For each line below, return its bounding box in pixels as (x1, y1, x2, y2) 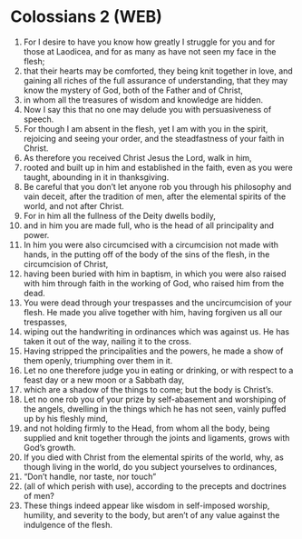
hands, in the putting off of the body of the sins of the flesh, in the (23, 248, 270, 260)
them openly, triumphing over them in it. (23, 354, 173, 365)
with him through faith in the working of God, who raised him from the (23, 277, 285, 288)
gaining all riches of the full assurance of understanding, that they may (23, 75, 288, 85)
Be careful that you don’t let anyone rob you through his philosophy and (23, 181, 292, 192)
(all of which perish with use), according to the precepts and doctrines (23, 480, 287, 492)
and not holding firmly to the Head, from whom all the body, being (23, 423, 270, 434)
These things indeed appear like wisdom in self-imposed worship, (23, 500, 270, 511)
